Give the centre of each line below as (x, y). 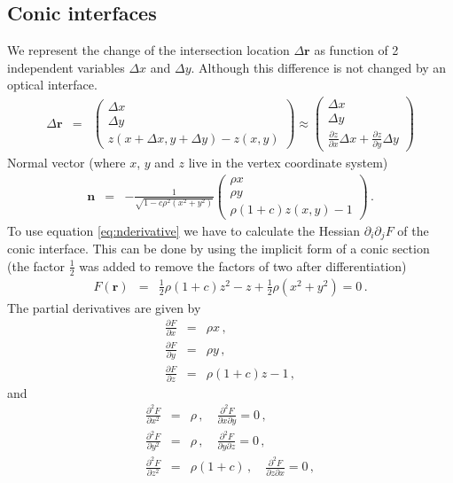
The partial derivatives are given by (104, 307)
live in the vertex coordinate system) (288, 163)
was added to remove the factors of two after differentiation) (243, 265)
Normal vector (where (66, 163)
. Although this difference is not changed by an (319, 67)
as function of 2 (356, 50)
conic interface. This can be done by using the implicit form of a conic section (219, 249)
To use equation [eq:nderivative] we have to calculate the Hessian (184, 230)
